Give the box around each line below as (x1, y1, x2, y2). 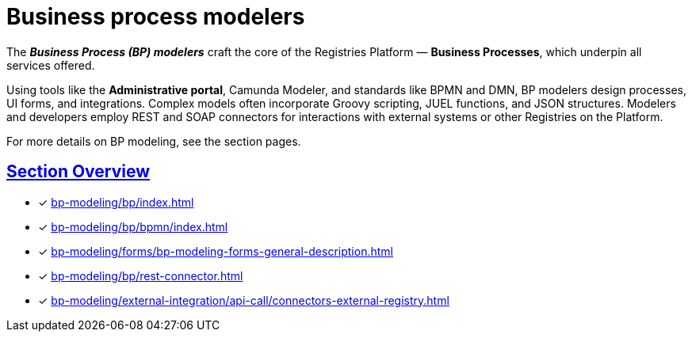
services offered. (6, 58, 95, 72)
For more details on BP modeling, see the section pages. (6, 134, 301, 148)
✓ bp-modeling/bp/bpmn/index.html (38, 219, 228, 234)
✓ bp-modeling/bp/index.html (38, 195, 194, 209)
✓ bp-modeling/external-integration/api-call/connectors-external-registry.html (38, 293, 449, 307)
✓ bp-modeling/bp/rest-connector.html (38, 268, 243, 283)
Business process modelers (6, 3, 305, 30)
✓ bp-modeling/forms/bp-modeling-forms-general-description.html (38, 244, 393, 258)
